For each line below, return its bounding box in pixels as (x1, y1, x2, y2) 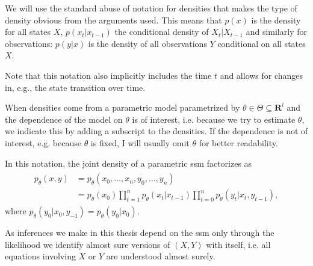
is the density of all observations (88, 37, 207, 49)
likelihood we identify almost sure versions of (5, 238, 170, 250)
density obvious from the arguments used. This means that (5, 13, 222, 26)
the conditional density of (114, 25, 209, 38)
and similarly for (246, 25, 307, 38)
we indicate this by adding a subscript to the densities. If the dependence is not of (5, 125, 308, 137)
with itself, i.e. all (206, 238, 271, 250)
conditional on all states (217, 37, 306, 49)
